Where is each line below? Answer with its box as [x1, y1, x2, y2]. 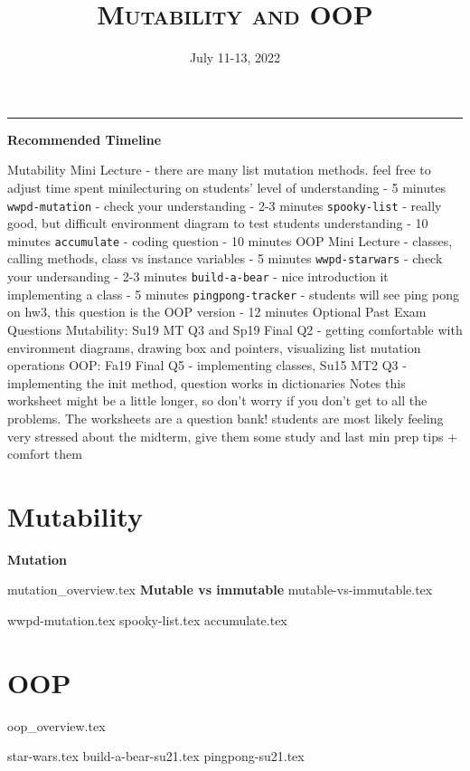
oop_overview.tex [7, 716, 106, 735]
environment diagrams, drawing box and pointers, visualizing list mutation [7, 338, 421, 357]
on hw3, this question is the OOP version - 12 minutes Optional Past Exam [7, 302, 427, 321]
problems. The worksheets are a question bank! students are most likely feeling [7, 408, 444, 427]
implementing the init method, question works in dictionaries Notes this [7, 373, 406, 392]
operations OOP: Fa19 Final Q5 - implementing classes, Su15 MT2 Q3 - [7, 356, 407, 375]
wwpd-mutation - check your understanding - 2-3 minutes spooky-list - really [7, 195, 442, 214]
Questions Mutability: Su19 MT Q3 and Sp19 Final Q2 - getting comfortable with [7, 319, 463, 338]
